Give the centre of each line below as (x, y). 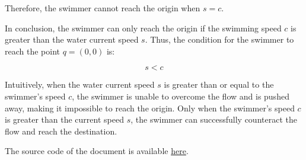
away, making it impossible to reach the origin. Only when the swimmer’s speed (150, 108)
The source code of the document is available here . (97, 151)
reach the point (32, 51)
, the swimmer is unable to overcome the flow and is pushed (181, 96)
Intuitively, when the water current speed (80, 84)
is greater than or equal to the (219, 84)
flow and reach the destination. (61, 131)
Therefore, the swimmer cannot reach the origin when (103, 8)
